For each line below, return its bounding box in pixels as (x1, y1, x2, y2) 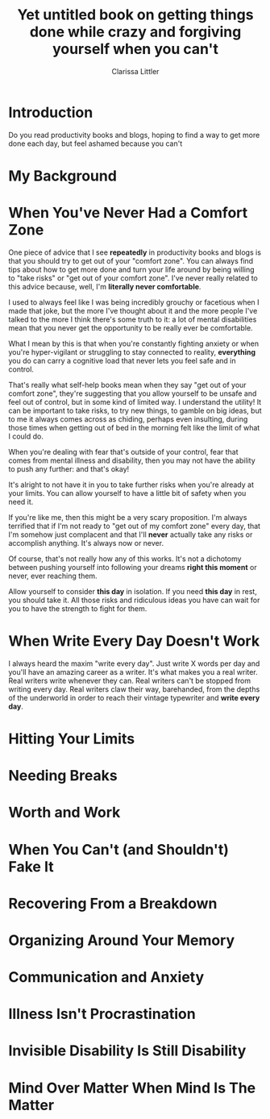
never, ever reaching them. (8, 571, 98, 580)
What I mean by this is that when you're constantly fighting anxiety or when (8, 339, 260, 348)
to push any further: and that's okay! (8, 464, 130, 473)
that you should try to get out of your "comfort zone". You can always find (8, 256, 254, 265)
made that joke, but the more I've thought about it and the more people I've (8, 306, 258, 315)
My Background (8, 167, 117, 185)
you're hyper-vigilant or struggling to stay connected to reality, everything (8, 347, 256, 356)
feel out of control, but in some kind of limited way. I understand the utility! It (8, 397, 262, 406)
